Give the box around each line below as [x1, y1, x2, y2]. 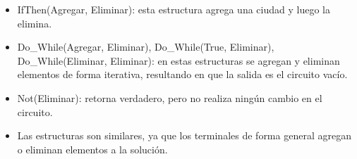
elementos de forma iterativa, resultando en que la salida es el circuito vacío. [17, 67, 348, 82]
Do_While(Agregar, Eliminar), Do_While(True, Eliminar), [17, 39, 274, 54]
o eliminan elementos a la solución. [17, 141, 168, 156]
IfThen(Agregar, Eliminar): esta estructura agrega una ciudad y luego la [17, 2, 330, 16]
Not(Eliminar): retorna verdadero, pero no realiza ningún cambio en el [17, 90, 322, 105]
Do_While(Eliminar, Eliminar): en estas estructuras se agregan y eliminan [17, 53, 340, 68]
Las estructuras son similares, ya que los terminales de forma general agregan [17, 128, 351, 143]
